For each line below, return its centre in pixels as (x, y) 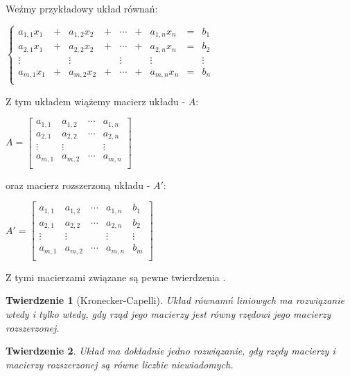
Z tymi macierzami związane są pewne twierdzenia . (116, 277)
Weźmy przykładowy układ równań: (82, 8)
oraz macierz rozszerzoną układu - (78, 185)
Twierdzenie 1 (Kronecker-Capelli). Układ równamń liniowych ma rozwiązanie (175, 300)
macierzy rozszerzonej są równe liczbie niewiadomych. (120, 364)
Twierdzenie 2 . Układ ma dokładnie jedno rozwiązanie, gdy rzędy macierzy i (170, 351)
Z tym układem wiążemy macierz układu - (96, 101)
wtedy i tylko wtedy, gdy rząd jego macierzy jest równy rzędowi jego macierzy (168, 314)
